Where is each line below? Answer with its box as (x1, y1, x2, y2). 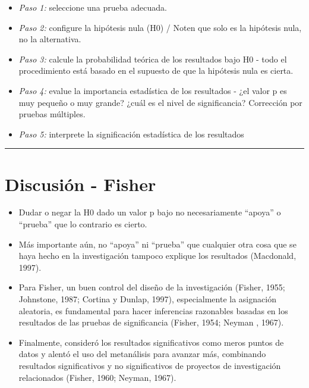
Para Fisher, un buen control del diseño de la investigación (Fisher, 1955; (18, 281, 285, 293)
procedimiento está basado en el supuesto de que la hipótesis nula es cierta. (18, 64, 294, 77)
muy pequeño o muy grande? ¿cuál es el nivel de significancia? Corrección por (18, 96, 302, 108)
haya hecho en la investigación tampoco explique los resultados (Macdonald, (18, 249, 297, 262)
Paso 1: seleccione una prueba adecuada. (18, 1, 167, 13)
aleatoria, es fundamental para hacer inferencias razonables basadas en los (18, 304, 288, 317)
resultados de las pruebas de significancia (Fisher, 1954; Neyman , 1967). (18, 316, 284, 328)
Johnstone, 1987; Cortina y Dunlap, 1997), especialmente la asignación (18, 293, 276, 305)
